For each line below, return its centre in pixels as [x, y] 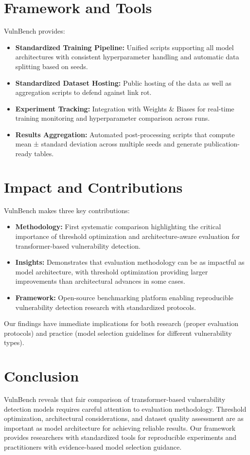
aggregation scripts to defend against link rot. [83, 92]
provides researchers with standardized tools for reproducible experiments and [120, 437]
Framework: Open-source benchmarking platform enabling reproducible [124, 297]
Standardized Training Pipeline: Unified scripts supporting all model [125, 47]
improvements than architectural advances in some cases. [100, 281]
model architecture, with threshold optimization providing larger [112, 271]
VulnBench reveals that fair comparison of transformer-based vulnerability [115, 399]
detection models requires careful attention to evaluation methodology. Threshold [125, 409]
